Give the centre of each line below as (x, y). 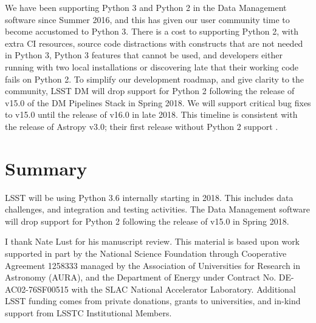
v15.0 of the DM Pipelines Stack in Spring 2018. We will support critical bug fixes (158, 102)
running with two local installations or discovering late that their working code (152, 66)
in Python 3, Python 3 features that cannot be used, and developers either (144, 55)
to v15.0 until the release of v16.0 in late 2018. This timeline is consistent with (151, 114)
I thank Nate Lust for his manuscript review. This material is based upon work (153, 241)
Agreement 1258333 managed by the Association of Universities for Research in (153, 265)
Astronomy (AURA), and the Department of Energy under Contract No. (141, 277)
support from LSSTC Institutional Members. (88, 313)
